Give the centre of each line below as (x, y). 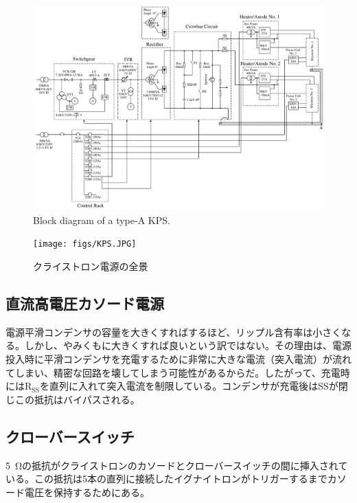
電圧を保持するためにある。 (87, 492)
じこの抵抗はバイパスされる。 (73, 399)
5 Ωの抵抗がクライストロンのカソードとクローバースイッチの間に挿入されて (177, 465)
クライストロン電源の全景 (91, 266)
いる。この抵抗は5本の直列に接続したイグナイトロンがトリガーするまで (166, 479)
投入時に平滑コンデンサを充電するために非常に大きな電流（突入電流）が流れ (178, 358)
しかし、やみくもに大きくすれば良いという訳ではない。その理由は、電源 (188, 345)
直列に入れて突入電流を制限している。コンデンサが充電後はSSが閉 (198, 386)
